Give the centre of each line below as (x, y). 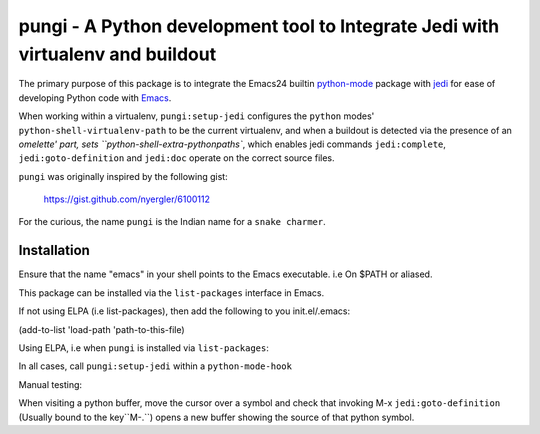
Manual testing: (50, 384)
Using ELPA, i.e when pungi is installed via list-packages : (144, 347)
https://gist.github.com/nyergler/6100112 (126, 199)
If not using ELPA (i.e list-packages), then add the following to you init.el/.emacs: (184, 311)
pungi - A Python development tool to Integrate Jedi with (259, 26)
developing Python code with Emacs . (95, 97)
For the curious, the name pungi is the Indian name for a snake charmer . (172, 222)
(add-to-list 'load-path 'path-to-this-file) (101, 329)
